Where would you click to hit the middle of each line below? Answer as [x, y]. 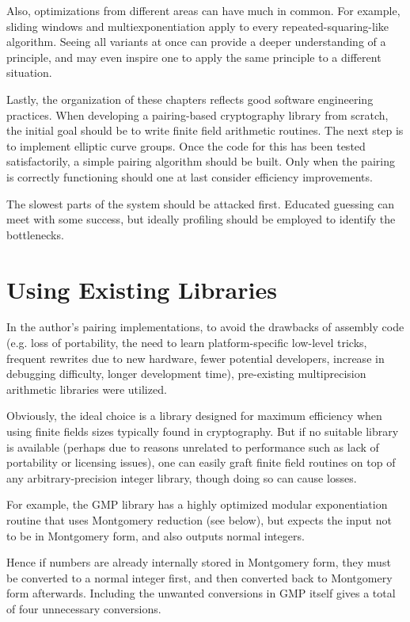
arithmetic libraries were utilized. [87, 389]
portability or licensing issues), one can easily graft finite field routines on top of [201, 462]
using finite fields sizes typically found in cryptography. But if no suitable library [203, 431]
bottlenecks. [35, 234]
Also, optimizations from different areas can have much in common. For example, [203, 10]
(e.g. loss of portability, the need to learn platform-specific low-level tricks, [187, 343]
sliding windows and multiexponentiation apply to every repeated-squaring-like [198, 26]
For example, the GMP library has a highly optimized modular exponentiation [197, 504]
